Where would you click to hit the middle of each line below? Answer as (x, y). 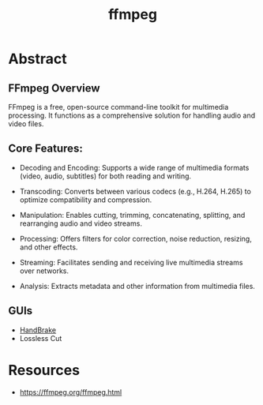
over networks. (44, 271)
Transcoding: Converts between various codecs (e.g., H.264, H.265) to (135, 191)
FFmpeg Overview (54, 88)
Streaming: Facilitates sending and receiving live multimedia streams (131, 262)
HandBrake (38, 330)
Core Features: (45, 149)
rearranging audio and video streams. (81, 223)
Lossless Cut (41, 338)
